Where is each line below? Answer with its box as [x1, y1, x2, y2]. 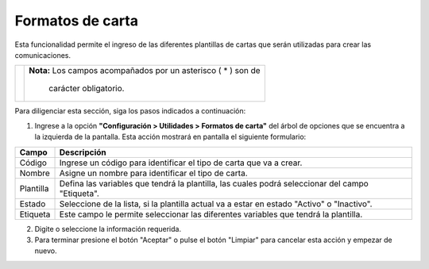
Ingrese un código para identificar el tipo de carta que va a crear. [59, 157, 303, 168]
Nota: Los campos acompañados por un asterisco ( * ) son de [29, 65, 261, 76]
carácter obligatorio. [48, 83, 125, 94]
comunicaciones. [14, 50, 71, 60]
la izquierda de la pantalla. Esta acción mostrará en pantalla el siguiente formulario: [34, 132, 307, 142]
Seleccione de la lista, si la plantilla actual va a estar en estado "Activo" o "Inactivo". [59, 198, 373, 209]
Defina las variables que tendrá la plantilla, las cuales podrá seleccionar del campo [59, 178, 369, 189]
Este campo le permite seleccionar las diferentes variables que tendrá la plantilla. [59, 209, 363, 220]
